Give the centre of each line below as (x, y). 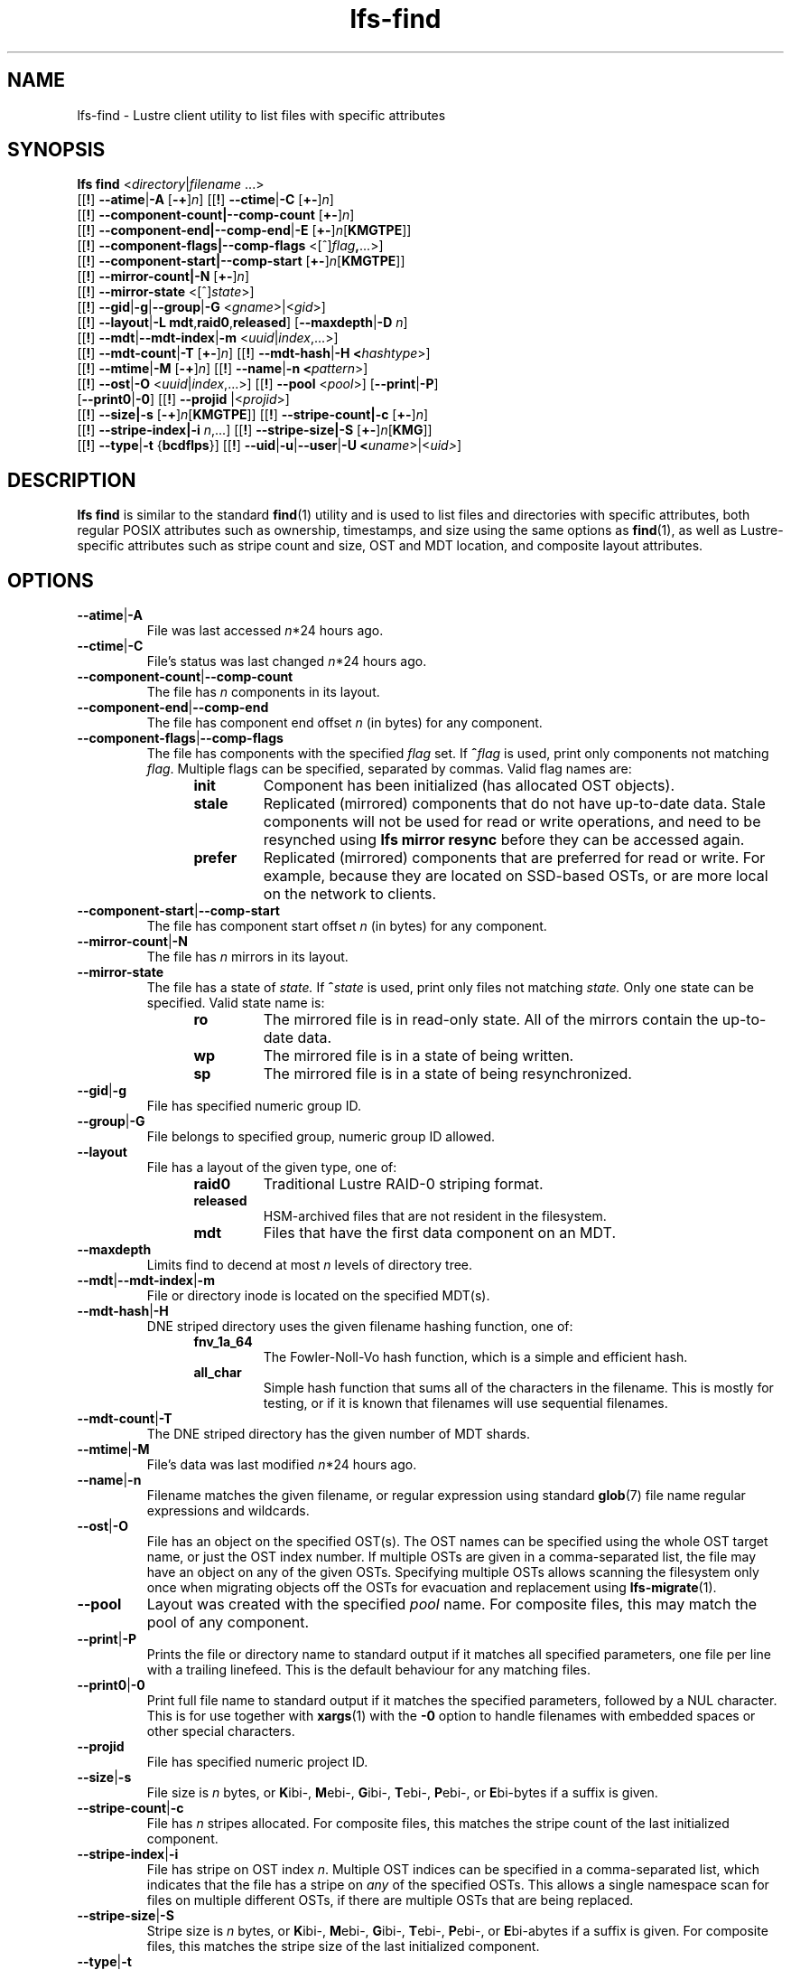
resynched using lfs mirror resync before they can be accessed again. (504, 840)
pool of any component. (228, 1623)
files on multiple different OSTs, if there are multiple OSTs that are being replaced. (390, 1900)
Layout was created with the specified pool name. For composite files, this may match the (451, 1604)
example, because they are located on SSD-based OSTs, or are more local (516, 876)
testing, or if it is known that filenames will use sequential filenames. (465, 1403)
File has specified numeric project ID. (257, 1762)
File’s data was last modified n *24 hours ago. (282, 1465)
